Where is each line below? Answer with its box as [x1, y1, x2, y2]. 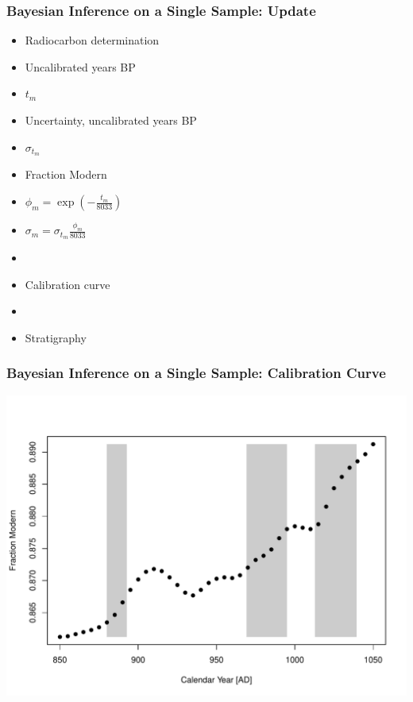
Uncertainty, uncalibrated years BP [25, 112, 197, 128]
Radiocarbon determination [25, 32, 160, 48]
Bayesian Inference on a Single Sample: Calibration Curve [6, 363, 386, 383]
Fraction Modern [25, 166, 107, 183]
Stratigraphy [25, 329, 87, 345]
